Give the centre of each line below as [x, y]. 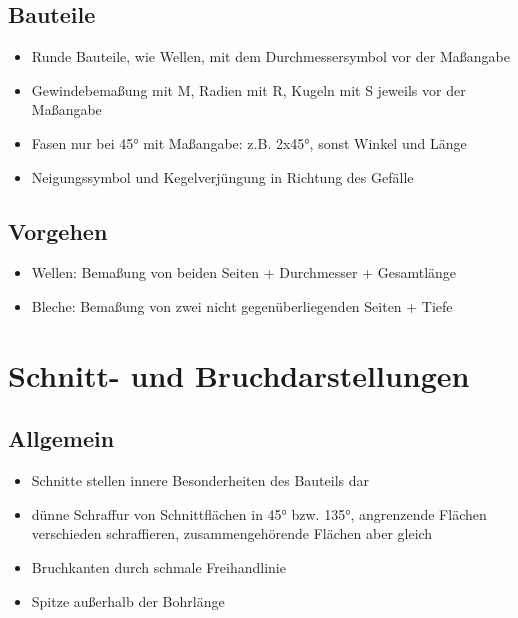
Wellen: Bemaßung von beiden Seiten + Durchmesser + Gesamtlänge [244, 272]
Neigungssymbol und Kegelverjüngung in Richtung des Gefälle [222, 176]
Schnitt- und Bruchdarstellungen [239, 374]
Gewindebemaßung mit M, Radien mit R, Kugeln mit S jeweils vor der [248, 89]
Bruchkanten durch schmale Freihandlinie [158, 566]
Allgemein [61, 438]
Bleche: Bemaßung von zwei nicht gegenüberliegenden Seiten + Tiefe [242, 305]
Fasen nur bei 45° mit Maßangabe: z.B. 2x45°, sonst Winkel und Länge [249, 142]
